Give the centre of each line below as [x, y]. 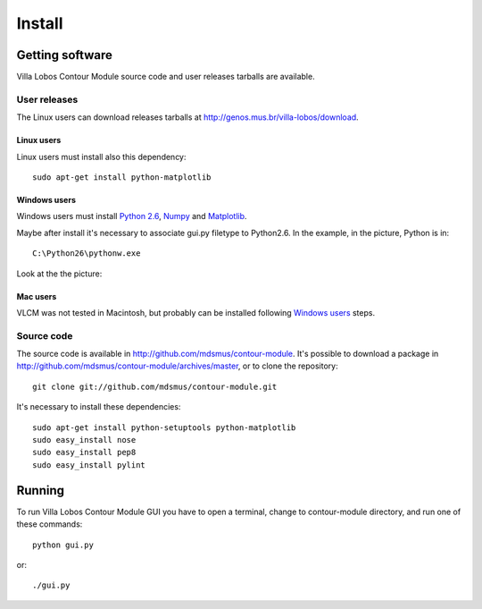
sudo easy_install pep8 [84, 453]
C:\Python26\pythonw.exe [87, 254]
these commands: [50, 524]
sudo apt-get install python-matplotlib [122, 177]
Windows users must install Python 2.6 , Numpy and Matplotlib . [132, 216]
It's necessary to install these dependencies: [99, 407]
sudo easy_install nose [84, 440]
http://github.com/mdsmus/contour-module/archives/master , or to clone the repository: [177, 366]
